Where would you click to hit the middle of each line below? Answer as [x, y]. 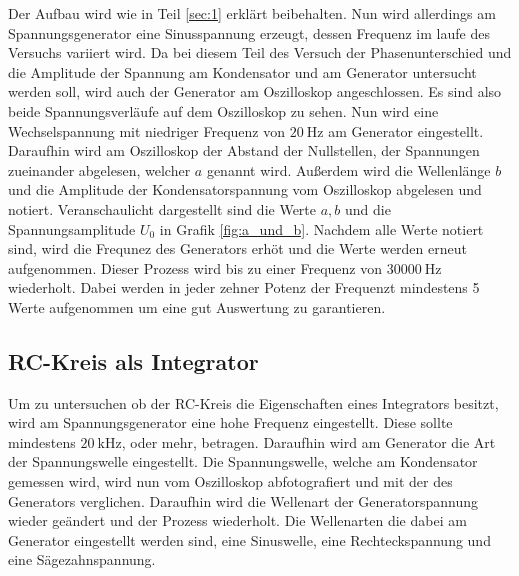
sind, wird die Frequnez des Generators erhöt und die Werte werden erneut [237, 248]
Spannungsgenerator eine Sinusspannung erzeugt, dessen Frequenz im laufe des [249, 32]
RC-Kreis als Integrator [133, 360]
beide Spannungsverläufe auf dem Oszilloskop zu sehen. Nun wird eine [223, 110]
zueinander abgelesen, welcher [99, 169]
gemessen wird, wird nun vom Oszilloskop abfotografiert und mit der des [230, 481]
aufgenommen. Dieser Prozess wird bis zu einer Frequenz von [195, 267]
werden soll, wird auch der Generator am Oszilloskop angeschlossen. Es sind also [255, 91]
